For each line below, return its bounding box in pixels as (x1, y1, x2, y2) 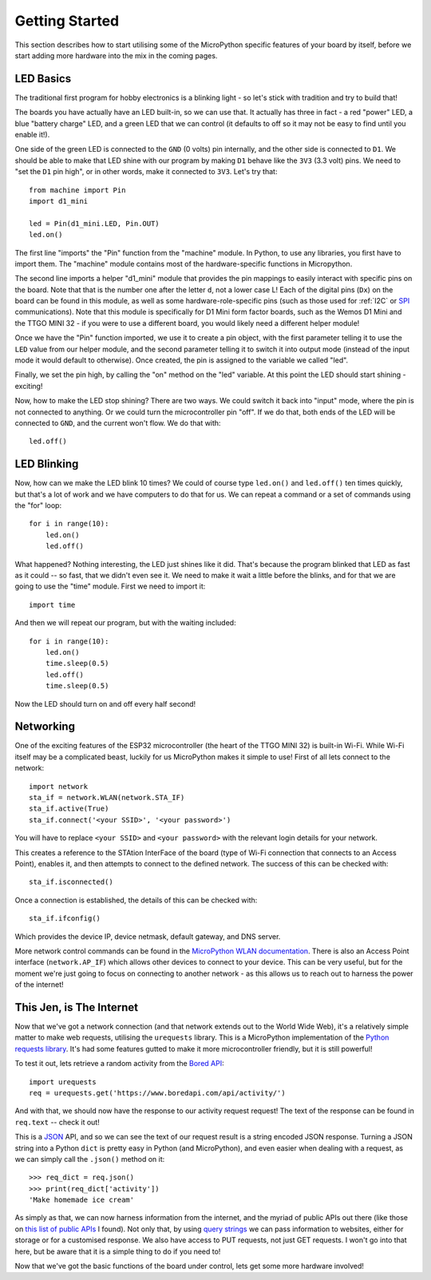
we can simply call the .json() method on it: (14, 1154, 165, 1163)
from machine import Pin (29, 185, 126, 195)
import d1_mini (29, 196, 89, 205)
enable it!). (14, 130, 50, 140)
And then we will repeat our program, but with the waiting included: (14, 618, 236, 628)
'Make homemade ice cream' (29, 1195, 135, 1205)
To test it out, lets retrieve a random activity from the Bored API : (14, 1059, 224, 1068)
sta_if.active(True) (29, 804, 109, 814)
